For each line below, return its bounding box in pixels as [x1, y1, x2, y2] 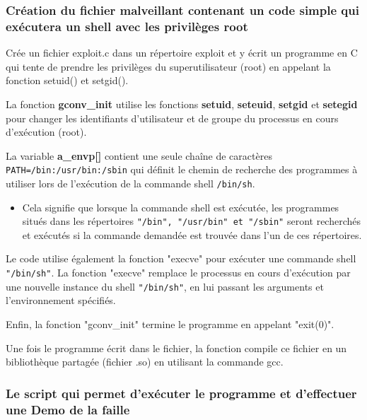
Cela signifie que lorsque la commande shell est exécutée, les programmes [22, 199, 339, 214]
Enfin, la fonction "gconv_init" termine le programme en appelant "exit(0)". [6, 316, 334, 331]
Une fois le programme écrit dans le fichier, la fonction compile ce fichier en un [6, 340, 347, 355]
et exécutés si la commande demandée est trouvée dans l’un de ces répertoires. [22, 227, 362, 242]
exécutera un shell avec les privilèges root [6, 17, 248, 35]
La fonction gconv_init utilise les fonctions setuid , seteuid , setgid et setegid [6, 96, 358, 111]
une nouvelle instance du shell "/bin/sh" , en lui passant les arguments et [6, 279, 324, 293]
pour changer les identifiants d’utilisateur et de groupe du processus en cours [6, 110, 339, 125]
